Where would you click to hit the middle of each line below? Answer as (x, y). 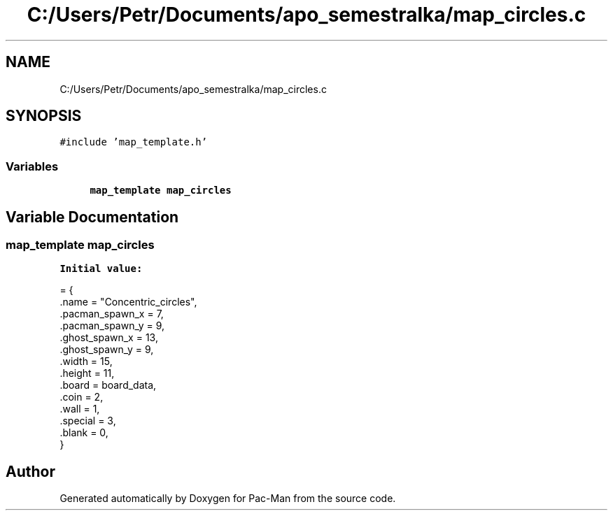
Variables (32, 166)
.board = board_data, (108, 385)
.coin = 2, (82, 397)
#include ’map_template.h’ (134, 142)
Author (30, 471)
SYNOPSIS (44, 116)
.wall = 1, (80, 409)
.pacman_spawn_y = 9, (112, 326)
